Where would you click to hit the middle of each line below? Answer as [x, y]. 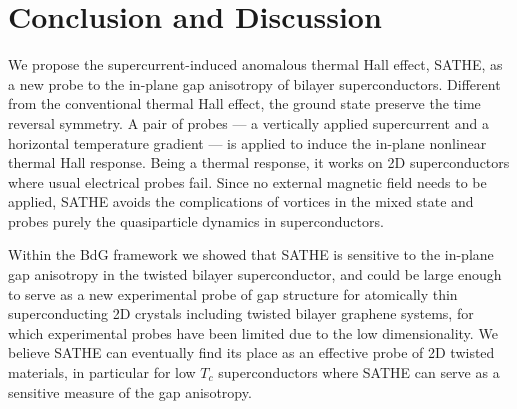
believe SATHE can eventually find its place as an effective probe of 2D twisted [251, 352]
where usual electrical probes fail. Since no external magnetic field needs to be [247, 181]
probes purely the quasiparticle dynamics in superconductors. [196, 220]
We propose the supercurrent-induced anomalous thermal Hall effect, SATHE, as [255, 64]
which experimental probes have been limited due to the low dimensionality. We [253, 332]
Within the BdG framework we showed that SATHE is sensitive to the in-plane [251, 254]
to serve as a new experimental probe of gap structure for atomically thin [233, 293]
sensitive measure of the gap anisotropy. [130, 391]
